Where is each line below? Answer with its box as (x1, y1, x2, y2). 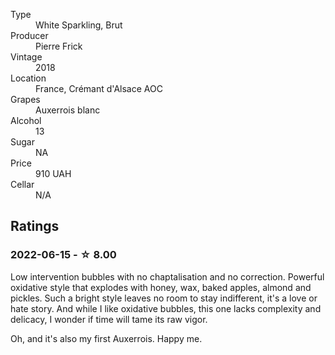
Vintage (10, 51, 43, 63)
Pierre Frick (35, 40, 83, 52)
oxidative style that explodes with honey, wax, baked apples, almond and (10, 281, 312, 293)
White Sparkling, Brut (35, 19, 123, 31)
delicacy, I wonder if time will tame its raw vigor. (10, 313, 208, 325)
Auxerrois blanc (35, 104, 101, 116)
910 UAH (35, 168, 72, 179)
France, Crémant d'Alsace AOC (35, 83, 163, 94)
